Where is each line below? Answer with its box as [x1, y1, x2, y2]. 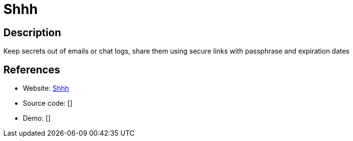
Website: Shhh [23, 84, 69, 93]
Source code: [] [23, 99, 73, 108]
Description [3, 26, 61, 39]
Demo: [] [23, 114, 51, 123]
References [3, 63, 60, 76]
